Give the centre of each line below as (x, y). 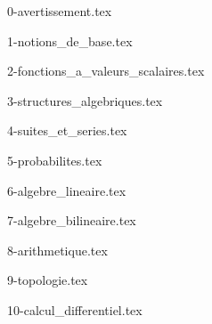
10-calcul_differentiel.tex (75, 309)
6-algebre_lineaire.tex (67, 190)
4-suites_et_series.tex (67, 130)
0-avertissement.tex (60, 11)
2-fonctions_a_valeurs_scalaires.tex (106, 71)
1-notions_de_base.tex (70, 40)
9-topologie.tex (48, 280)
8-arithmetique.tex (57, 250)
